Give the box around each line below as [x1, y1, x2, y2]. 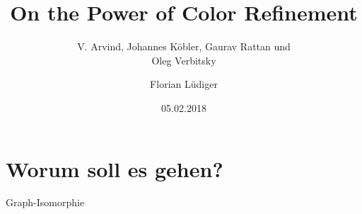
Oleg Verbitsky [151, 52, 216, 67]
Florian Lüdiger [150, 77, 218, 91]
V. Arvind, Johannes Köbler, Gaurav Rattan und [77, 39, 291, 54]
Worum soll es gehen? [6, 154, 223, 183]
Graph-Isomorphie [6, 195, 85, 210]
